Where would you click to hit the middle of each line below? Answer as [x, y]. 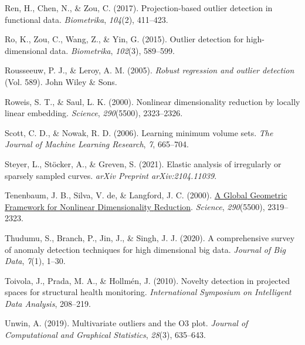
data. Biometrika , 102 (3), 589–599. [112, 50]
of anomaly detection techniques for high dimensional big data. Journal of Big [145, 249]
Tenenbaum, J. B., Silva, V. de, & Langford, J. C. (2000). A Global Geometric [146, 195]
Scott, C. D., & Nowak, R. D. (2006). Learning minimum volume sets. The [139, 132]
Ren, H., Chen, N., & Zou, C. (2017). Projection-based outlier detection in [139, 8]
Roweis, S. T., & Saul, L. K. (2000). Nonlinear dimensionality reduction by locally [152, 101]
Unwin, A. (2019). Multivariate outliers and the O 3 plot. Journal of [126, 323]
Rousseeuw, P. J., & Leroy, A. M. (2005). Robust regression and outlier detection [150, 70]
